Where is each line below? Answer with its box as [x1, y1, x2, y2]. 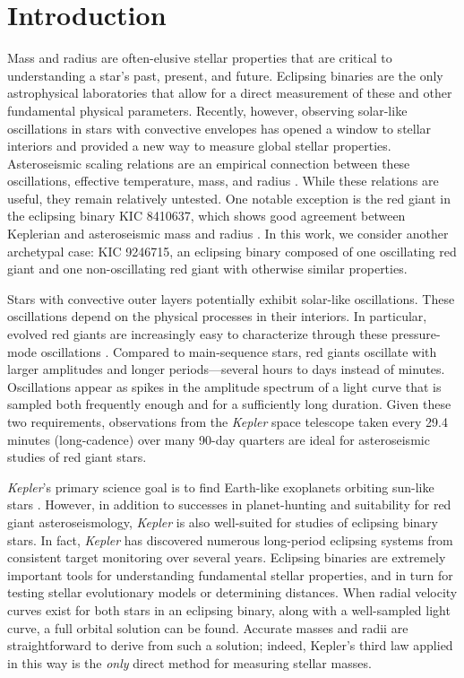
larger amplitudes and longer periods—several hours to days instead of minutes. [7, 360, 445, 378]
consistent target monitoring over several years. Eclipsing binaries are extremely [7, 548, 446, 567]
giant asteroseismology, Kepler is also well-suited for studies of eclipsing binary [7, 512, 438, 531]
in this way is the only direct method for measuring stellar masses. [7, 653, 372, 672]
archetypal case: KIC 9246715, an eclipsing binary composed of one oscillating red [7, 241, 457, 260]
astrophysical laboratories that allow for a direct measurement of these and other [7, 83, 452, 102]
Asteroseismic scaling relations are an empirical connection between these [7, 153, 410, 172]
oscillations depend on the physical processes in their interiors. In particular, [7, 307, 427, 326]
